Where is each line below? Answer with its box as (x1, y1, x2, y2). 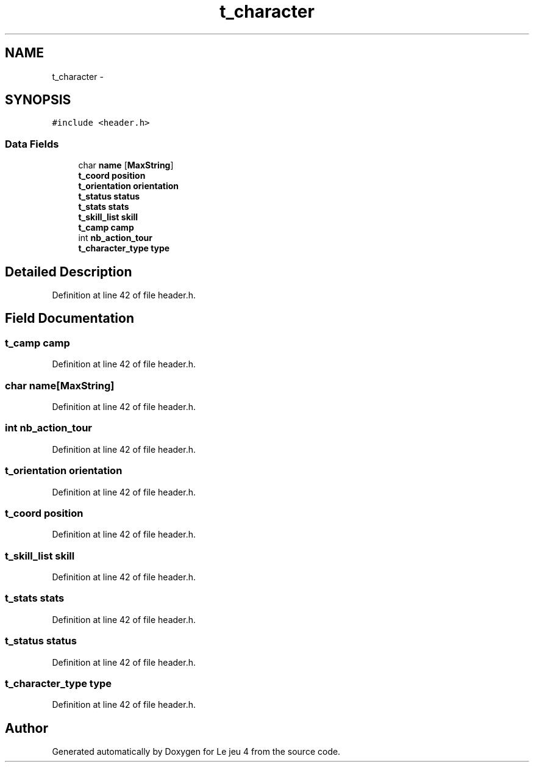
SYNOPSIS (5, 92, 71, 108)
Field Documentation (5, 311, 134, 326)
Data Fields (5, 137, 59, 150)
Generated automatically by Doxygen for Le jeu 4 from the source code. (52, 746, 341, 757)
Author (5, 720, 48, 736)
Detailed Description (5, 264, 132, 279)
